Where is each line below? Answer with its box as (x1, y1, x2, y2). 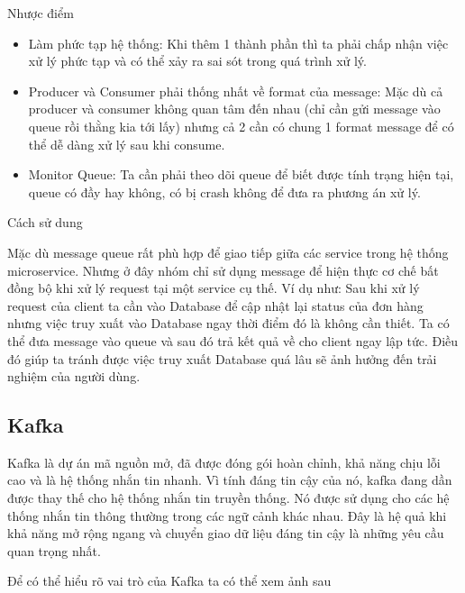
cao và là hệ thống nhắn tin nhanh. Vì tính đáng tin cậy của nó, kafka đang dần (7, 470, 452, 489)
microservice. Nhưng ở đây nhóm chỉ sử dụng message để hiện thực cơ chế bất (7, 260, 439, 279)
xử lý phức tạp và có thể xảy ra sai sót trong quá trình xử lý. (28, 51, 367, 70)
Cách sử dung (7, 213, 83, 232)
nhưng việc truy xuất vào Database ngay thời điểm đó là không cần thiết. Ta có (7, 314, 450, 333)
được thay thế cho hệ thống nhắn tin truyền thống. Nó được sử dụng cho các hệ (7, 488, 450, 507)
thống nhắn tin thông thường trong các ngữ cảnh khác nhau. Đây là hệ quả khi (7, 506, 447, 525)
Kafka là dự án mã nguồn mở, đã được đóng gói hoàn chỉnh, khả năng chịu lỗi (7, 452, 441, 471)
